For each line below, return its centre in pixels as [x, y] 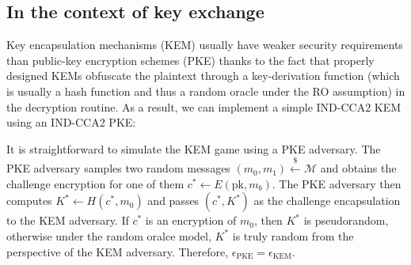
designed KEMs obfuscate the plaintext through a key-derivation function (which [203, 76]
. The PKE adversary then [337, 183]
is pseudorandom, [346, 220]
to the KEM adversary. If [68, 220]
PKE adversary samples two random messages [118, 168]
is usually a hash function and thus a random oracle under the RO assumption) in [206, 91]
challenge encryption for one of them [95, 183]
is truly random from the [293, 235]
